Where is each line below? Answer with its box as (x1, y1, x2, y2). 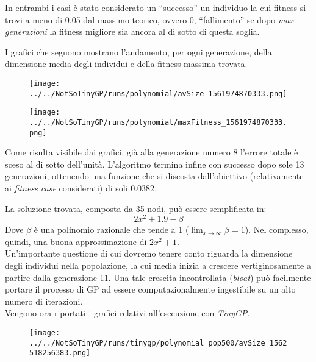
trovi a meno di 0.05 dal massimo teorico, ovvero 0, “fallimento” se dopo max (5, 13, 294, 26)
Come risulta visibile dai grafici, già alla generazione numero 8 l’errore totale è (5, 146, 298, 158)
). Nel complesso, (245, 223, 309, 236)
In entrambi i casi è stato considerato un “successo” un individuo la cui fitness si (5, 1, 306, 13)
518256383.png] (29, 349, 91, 358)
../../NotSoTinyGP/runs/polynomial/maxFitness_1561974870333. (29, 118, 287, 127)
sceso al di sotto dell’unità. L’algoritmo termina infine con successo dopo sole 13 (5, 157, 304, 170)
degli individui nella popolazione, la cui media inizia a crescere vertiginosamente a (5, 259, 311, 272)
